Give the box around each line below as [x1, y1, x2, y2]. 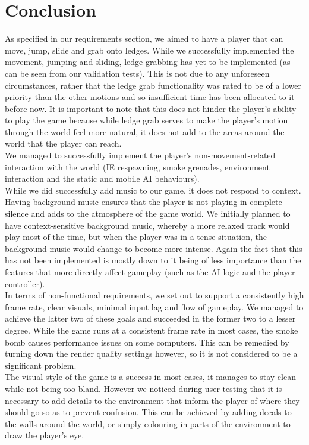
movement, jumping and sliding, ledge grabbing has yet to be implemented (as [5, 55, 291, 68]
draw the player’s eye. [5, 429, 84, 441]
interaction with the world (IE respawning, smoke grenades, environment [5, 160, 270, 173]
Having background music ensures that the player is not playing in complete [5, 195, 282, 208]
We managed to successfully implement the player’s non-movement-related [5, 149, 276, 161]
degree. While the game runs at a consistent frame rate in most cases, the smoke [5, 323, 298, 336]
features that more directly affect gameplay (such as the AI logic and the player [5, 266, 295, 278]
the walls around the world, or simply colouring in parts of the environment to [5, 417, 291, 430]
